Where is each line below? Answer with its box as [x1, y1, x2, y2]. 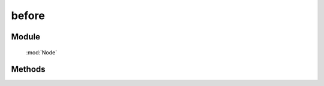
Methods [11, 64, 46, 75]
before [11, 9, 45, 22]
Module [11, 32, 40, 42]
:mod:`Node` [26, 48, 58, 56]
